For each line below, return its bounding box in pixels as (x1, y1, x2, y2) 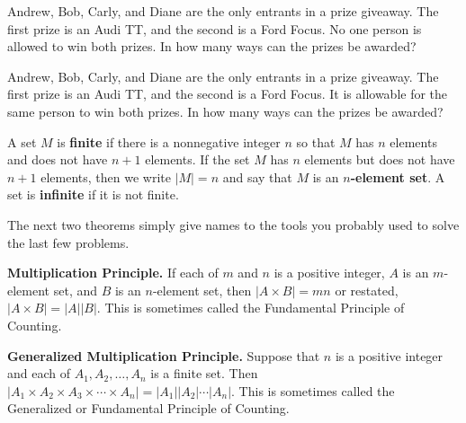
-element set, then (152, 280, 252, 299)
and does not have (7, 150, 108, 169)
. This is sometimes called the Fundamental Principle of (96, 298, 405, 317)
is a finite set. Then (150, 364, 258, 383)
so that (296, 132, 336, 151)
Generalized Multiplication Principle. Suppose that (7, 346, 320, 365)
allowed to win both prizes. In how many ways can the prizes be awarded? (7, 37, 417, 56)
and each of (7, 364, 70, 383)
